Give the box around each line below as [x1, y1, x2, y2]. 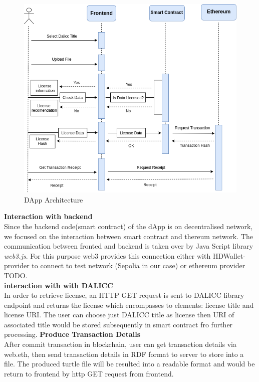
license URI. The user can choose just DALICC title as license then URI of [4, 309, 234, 320]
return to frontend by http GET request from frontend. [4, 368, 174, 378]
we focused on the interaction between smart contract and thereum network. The [4, 231, 253, 241]
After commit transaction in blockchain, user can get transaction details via [4, 339, 237, 349]
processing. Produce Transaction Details [4, 329, 141, 339]
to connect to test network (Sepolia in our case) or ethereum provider [32, 260, 245, 271]
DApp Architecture [24, 194, 83, 205]
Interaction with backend [4, 211, 93, 222]
